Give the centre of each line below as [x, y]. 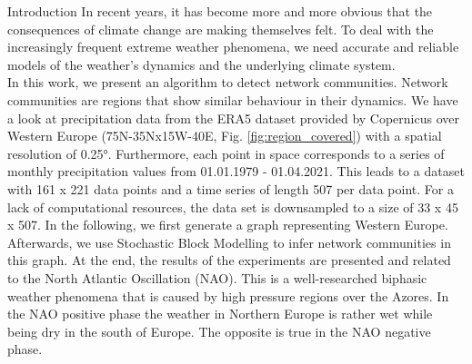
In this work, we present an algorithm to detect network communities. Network [228, 82]
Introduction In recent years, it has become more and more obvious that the [220, 11]
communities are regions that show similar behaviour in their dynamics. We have [233, 99]
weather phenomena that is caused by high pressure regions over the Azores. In [228, 295]
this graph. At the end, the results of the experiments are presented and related [229, 260]
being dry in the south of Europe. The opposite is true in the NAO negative [219, 331]
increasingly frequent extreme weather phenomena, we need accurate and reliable [233, 47]
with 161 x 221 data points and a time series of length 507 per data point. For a [231, 188]
